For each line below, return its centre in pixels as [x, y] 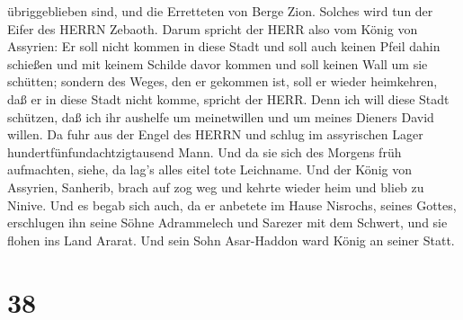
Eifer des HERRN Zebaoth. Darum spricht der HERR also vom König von [213, 28]
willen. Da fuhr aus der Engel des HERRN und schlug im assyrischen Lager [215, 134]
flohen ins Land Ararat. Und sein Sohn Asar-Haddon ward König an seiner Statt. [231, 240]
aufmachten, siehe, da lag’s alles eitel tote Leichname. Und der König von [209, 169]
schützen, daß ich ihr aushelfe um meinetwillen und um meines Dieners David [221, 116]
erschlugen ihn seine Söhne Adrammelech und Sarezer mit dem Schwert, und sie [227, 222]
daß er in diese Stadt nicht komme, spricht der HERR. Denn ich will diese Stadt [228, 98]
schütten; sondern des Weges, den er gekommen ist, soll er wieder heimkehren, [223, 81]
